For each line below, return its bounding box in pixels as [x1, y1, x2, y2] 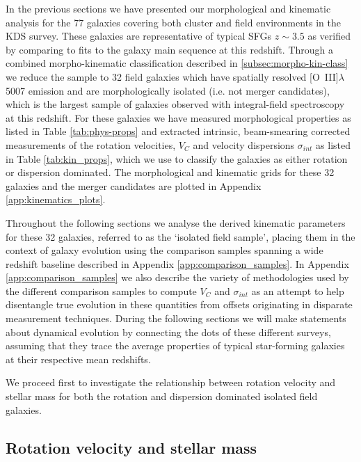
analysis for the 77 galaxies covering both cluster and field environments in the [6, 15, 341, 29]
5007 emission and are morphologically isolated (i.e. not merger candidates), [6, 83, 330, 97]
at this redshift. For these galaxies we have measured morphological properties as [6, 110, 351, 125]
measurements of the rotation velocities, [6, 137, 176, 152]
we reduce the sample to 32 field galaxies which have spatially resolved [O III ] [6, 69, 339, 83]
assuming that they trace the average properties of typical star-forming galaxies [6, 338, 345, 353]
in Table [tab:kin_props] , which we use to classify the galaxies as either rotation [6, 151, 348, 166]
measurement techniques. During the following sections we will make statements [6, 311, 346, 326]
